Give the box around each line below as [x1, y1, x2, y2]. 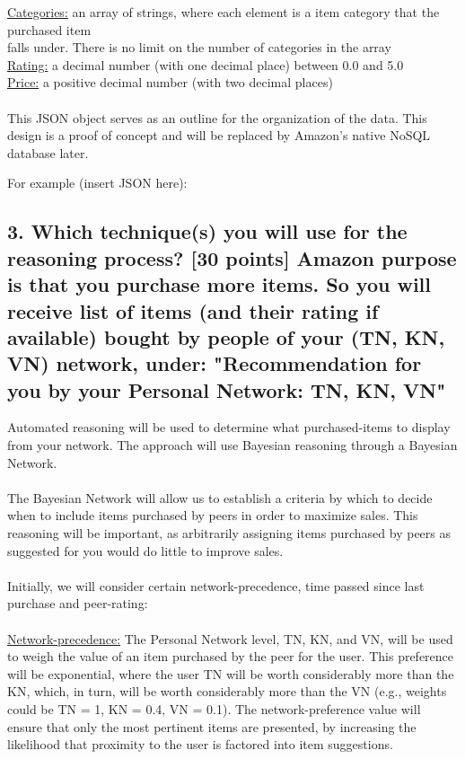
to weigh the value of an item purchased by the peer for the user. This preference [7, 647, 454, 666]
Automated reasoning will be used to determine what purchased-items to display [7, 418, 451, 437]
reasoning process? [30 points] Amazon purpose [7, 243, 457, 271]
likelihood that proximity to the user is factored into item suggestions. [7, 735, 393, 754]
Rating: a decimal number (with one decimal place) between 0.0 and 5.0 [7, 55, 404, 74]
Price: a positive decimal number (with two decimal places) [7, 73, 333, 92]
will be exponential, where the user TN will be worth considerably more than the [7, 664, 454, 683]
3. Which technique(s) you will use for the [7, 217, 408, 245]
